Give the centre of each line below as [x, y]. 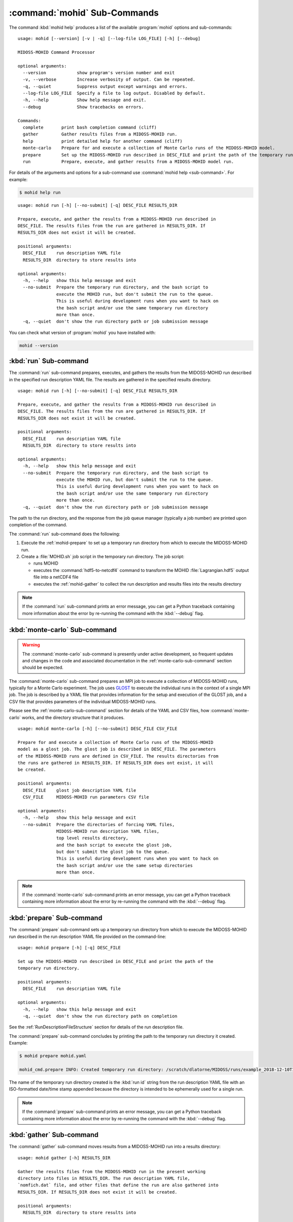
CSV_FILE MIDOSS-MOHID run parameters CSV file [86, 797]
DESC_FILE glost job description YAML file [79, 790]
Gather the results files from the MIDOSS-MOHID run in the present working [112, 1171]
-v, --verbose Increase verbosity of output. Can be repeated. [109, 80]
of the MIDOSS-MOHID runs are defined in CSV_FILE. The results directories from [118, 756]
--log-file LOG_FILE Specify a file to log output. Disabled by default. [114, 93]
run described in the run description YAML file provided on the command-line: [88, 937]
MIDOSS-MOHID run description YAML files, [108, 831]
